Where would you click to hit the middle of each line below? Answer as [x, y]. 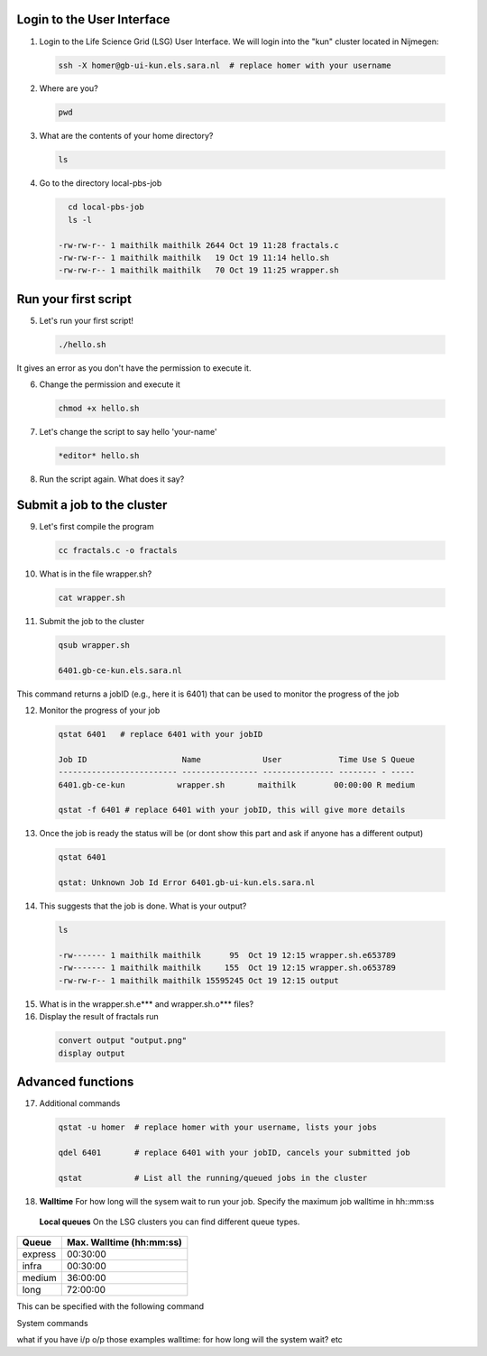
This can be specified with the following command [110, 1306]
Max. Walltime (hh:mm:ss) [124, 1242]
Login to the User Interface [93, 19]
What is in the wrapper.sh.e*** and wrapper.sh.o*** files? [147, 1004]
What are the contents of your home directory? [126, 136]
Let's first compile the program [96, 527]
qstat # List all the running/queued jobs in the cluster [213, 1178]
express [39, 1254]
